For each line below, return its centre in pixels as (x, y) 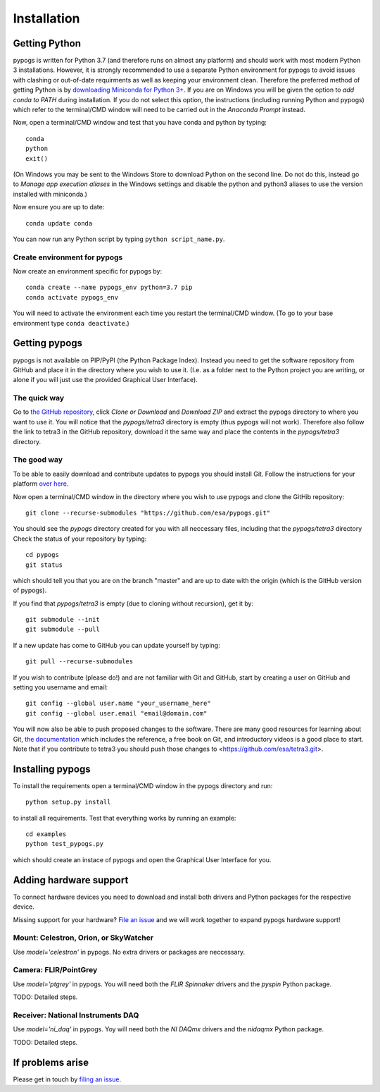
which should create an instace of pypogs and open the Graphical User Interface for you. (142, 859)
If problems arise (51, 1062)
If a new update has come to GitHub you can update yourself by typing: (117, 645)
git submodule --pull (63, 630)
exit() (37, 158)
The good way (38, 460)
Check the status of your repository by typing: (80, 539)
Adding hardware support (71, 880)
